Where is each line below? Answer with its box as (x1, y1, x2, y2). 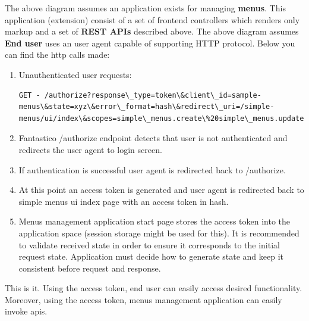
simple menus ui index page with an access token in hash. (18, 195, 229, 207)
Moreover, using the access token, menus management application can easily (5, 293, 282, 306)
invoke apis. (5, 305, 48, 317)
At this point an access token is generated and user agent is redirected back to (18, 183, 304, 196)
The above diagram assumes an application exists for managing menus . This (5, 2, 286, 14)
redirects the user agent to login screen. (18, 143, 162, 155)
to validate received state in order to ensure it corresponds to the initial (18, 238, 280, 251)
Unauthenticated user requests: (18, 68, 132, 80)
